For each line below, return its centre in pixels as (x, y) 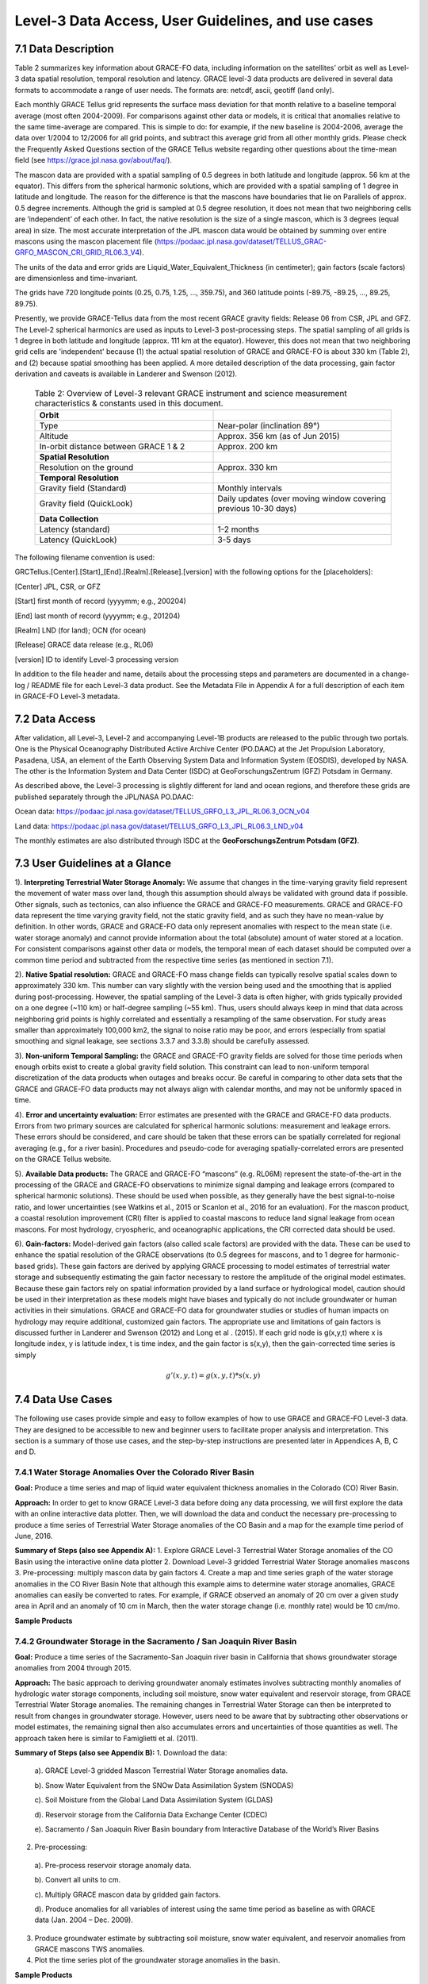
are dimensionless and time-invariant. (76, 279)
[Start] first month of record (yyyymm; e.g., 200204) (100, 601)
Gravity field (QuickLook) (86, 503)
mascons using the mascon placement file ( (86, 241)
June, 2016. (34, 1536)
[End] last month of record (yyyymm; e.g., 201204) (97, 616)
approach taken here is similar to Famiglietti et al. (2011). (106, 1738)
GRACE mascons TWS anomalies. (90, 1949)
